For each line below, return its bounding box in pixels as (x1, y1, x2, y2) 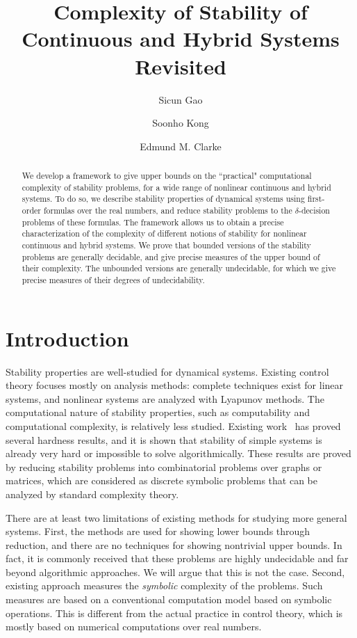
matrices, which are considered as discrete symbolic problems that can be (6, 473, 317, 488)
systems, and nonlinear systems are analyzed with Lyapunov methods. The (6, 391, 324, 406)
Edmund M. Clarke (140, 138, 222, 153)
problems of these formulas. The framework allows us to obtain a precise (22, 216, 284, 228)
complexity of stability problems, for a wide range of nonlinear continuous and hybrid (22, 181, 331, 193)
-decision (299, 205, 330, 216)
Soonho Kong (152, 115, 209, 130)
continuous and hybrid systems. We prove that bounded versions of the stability (22, 239, 311, 251)
